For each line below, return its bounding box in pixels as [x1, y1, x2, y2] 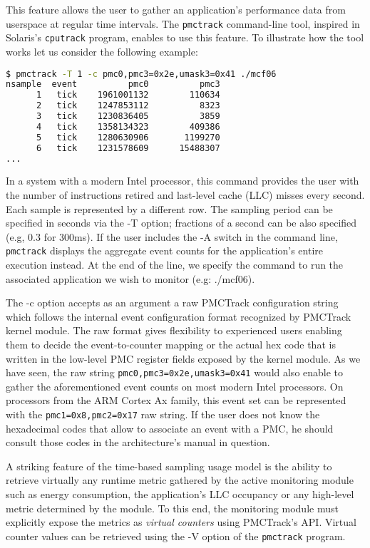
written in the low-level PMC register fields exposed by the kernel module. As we [6, 351, 361, 366]
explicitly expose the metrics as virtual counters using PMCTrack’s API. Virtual [6, 515, 356, 529]
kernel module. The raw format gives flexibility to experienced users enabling [6, 323, 342, 338]
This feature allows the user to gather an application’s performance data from [6, 2, 346, 16]
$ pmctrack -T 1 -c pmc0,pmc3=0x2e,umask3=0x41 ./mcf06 [6, 68, 277, 79]
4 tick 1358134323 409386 [36, 121, 220, 132]
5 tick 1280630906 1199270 [36, 132, 220, 143]
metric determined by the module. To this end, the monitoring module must [6, 500, 339, 515]
